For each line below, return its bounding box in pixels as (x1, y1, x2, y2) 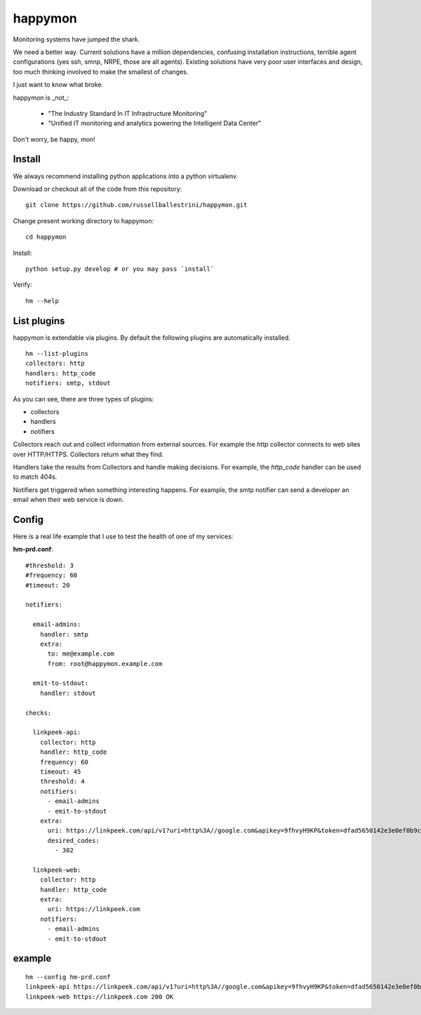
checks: (25, 709, 52, 717)
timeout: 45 (39, 767, 81, 776)
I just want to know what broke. (13, 81, 104, 89)
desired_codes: (47, 836, 100, 844)
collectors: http (25, 359, 85, 368)
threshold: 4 (39, 778, 85, 785)
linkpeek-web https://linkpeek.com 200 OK (25, 993, 174, 1000)
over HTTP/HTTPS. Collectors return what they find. (13, 450, 164, 458)
